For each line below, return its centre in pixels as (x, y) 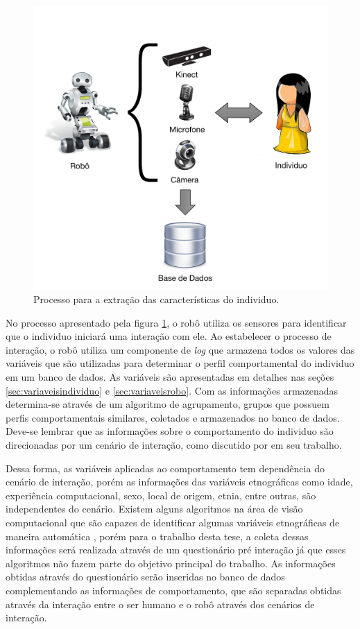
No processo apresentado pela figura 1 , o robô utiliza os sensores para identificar (176, 322)
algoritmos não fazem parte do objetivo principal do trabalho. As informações (171, 563)
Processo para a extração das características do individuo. (156, 299)
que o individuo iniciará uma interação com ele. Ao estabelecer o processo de (169, 336)
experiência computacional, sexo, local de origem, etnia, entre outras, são (161, 495)
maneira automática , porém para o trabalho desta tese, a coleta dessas (157, 536)
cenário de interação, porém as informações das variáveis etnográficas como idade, (179, 482)
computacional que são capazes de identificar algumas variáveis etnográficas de (173, 522)
